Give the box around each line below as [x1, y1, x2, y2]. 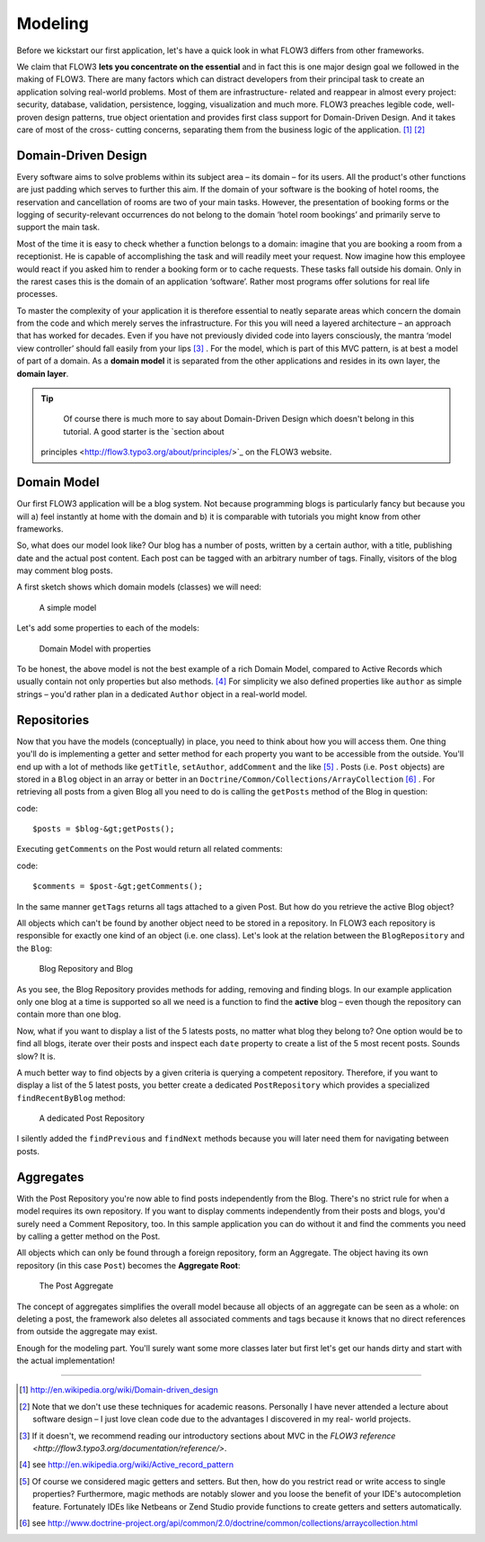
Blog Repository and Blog [39, 964, 134, 974]
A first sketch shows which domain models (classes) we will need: [16, 581, 262, 593]
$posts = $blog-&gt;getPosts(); [32, 824, 175, 834]
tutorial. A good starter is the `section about [63, 426, 225, 436]
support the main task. [16, 221, 101, 233]
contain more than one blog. [16, 1009, 121, 1020]
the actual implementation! [16, 1355, 116, 1367]
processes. [16, 289, 58, 300]
